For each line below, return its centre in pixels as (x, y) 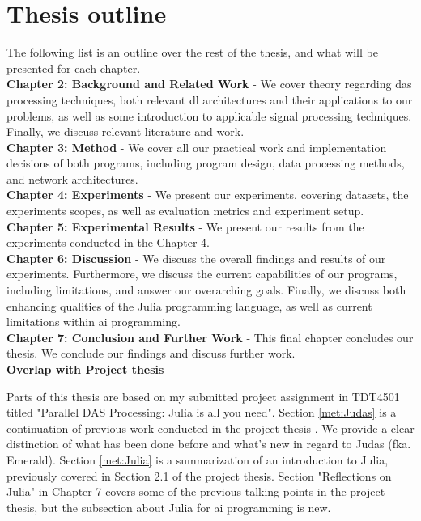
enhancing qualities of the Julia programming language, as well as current (189, 305)
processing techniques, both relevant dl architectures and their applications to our (210, 99)
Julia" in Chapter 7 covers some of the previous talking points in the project (196, 491)
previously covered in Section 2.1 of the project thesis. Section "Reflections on (199, 475)
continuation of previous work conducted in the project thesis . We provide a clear (210, 428)
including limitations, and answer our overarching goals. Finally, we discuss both (206, 290)
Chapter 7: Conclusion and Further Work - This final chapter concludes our (210, 337)
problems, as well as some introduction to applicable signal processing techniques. (209, 115)
